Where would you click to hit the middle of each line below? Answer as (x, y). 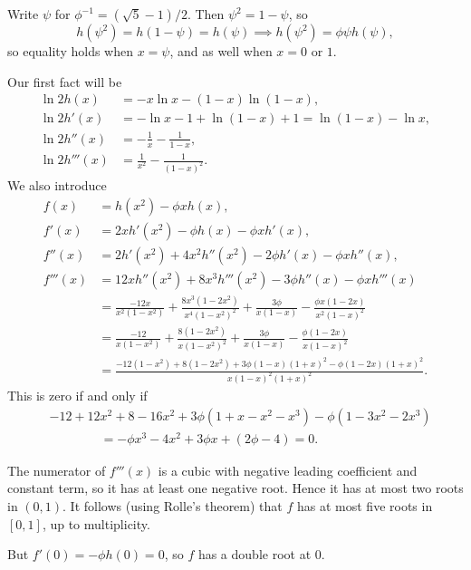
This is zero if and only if (77, 395)
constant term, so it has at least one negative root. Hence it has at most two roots (235, 488)
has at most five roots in (365, 505)
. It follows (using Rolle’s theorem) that (173, 505)
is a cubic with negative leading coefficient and (288, 470)
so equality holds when (70, 51)
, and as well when (221, 51)
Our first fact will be (65, 81)
